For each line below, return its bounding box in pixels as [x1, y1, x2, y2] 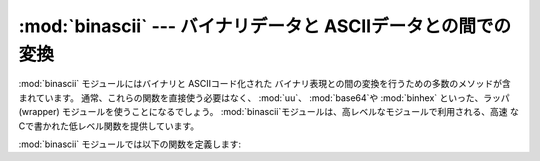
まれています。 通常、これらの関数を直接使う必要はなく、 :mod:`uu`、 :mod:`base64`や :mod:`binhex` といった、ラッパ [18, 91, 510, 104]
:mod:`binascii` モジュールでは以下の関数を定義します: [18, 138, 242, 150]
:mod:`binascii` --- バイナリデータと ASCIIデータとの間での [18, 15, 512, 37]
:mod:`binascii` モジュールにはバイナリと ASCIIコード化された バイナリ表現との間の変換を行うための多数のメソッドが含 [18, 78, 512, 90]
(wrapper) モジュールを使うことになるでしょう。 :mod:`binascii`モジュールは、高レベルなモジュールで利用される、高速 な [18, 106, 520, 118]
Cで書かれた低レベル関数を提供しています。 [18, 120, 200, 132]
